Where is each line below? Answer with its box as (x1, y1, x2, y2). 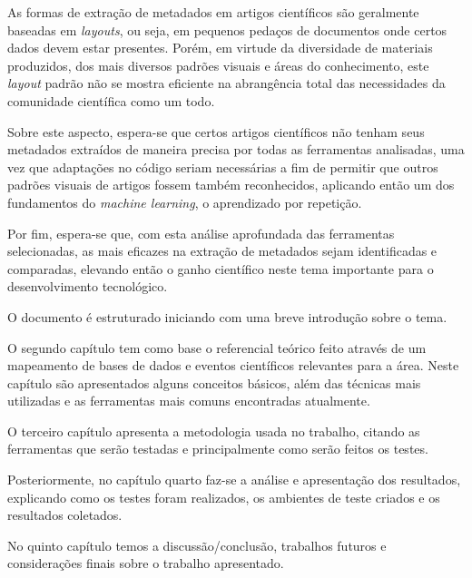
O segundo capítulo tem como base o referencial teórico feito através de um (7, 338, 427, 357)
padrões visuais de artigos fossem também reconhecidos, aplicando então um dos (7, 175, 455, 194)
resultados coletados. (7, 505, 123, 524)
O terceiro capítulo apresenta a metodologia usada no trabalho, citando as (7, 421, 420, 440)
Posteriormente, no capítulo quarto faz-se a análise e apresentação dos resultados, (7, 470, 461, 489)
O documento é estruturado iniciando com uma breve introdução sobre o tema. (7, 307, 447, 326)
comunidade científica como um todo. (7, 91, 215, 110)
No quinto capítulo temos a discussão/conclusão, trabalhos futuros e (7, 535, 387, 554)
